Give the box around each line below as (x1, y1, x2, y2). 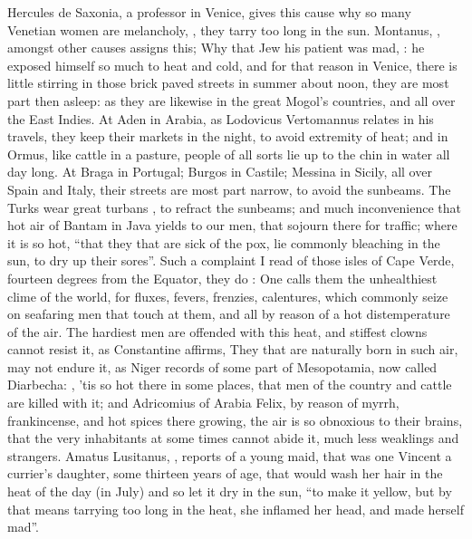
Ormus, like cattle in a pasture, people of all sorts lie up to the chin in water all (7, 144, 450, 163)
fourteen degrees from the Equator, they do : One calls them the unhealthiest (7, 268, 438, 287)
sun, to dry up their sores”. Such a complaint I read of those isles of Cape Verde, (7, 251, 455, 270)
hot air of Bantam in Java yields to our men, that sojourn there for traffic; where (7, 216, 458, 235)
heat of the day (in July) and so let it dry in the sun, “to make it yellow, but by (7, 482, 452, 501)
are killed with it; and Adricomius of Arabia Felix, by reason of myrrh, (7, 393, 400, 412)
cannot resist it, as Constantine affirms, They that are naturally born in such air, (7, 340, 458, 359)
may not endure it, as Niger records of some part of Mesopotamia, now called (7, 357, 438, 376)
